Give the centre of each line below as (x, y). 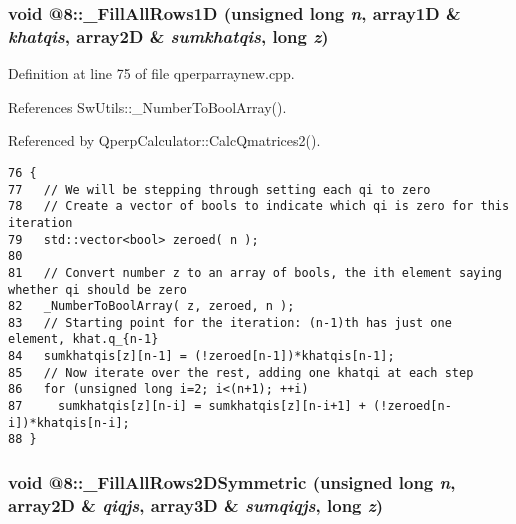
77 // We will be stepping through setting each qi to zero (219, 189)
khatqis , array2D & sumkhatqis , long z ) (168, 35)
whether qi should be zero (97, 289)
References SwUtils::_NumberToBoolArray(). (147, 106)
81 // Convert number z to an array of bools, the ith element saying (255, 272)
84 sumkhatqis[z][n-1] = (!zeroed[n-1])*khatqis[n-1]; (201, 356)
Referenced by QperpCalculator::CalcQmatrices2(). (164, 140)
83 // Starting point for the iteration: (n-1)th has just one (230, 322)
